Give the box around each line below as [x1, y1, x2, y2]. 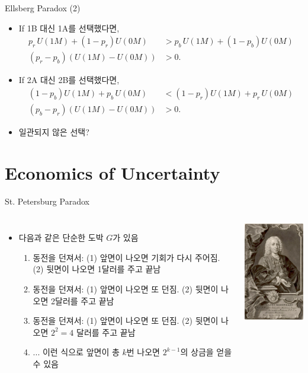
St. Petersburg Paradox [5, 195, 89, 207]
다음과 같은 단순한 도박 [18, 231, 104, 244]
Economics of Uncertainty [5, 160, 220, 184]
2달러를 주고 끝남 [51, 294, 114, 307]
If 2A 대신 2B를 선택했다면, [18, 74, 120, 86]
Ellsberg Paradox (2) [5, 2, 81, 14]
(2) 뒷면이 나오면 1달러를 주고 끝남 [33, 263, 161, 275]
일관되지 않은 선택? [18, 125, 89, 138]
